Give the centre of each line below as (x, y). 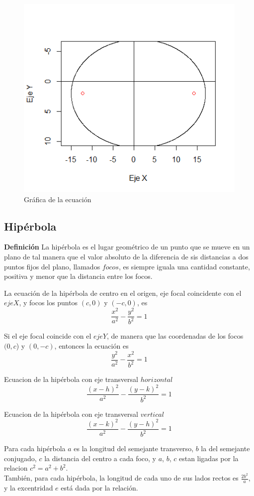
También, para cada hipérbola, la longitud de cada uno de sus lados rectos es (121, 478)
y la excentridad (29, 487)
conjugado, (20, 458)
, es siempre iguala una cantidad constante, (184, 266)
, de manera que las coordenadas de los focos (175, 336)
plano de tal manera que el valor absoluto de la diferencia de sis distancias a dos (126, 257)
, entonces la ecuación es (91, 346)
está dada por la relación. (99, 487)
